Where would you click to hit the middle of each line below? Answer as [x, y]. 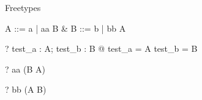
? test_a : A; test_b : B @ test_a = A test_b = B [101, 48]
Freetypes [23, 7]
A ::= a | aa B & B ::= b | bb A [65, 28]
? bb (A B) [26, 89]
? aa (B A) [25, 69]
